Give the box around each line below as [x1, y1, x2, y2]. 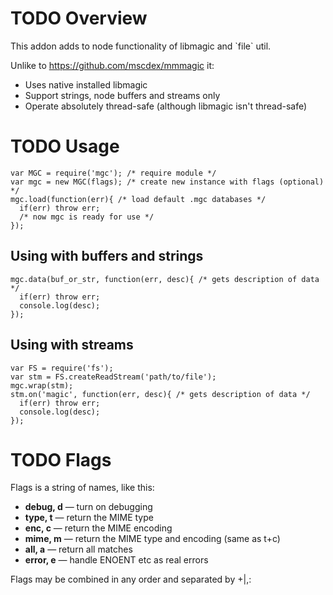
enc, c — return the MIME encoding [24, 522, 173, 534]
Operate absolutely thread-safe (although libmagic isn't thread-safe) [24, 100, 308, 112]
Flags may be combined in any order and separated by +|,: [10, 573, 252, 586]
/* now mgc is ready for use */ [19, 212, 155, 222]
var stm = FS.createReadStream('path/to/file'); [10, 372, 217, 382]
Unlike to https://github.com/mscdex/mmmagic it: [10, 59, 215, 71]
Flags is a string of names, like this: [10, 482, 155, 494]
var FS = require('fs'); [10, 363, 114, 373]
